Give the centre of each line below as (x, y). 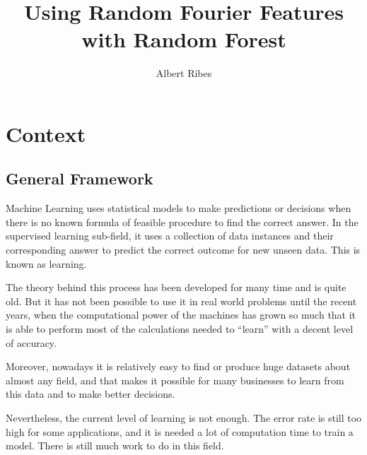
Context (46, 133)
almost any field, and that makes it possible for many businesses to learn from (175, 380)
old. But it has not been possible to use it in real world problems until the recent (181, 301)
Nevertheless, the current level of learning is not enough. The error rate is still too (184, 418)
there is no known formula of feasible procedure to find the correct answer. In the (182, 221)
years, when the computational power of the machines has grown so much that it (181, 315)
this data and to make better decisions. (91, 394)
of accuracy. (31, 342)
